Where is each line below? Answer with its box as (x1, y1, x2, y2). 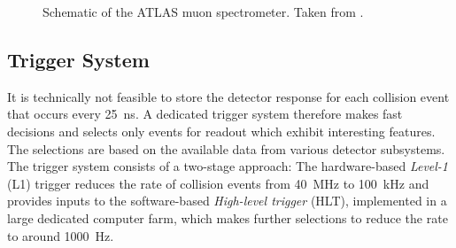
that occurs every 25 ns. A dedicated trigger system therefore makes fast (7, 105, 403, 123)
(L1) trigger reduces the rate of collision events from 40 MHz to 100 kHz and (7, 174, 429, 192)
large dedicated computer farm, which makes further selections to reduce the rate (7, 208, 448, 227)
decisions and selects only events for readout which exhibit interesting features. (7, 121, 436, 140)
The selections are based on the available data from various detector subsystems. (7, 139, 445, 158)
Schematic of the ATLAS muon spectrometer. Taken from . (43, 3, 364, 20)
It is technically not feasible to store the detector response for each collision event (7, 87, 450, 105)
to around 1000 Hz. (7, 226, 114, 244)
